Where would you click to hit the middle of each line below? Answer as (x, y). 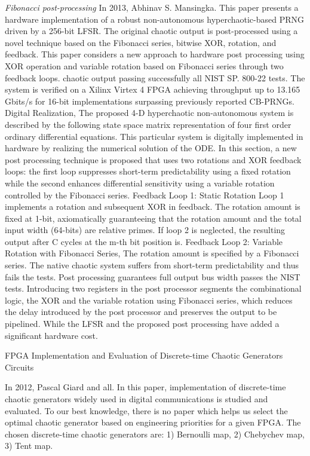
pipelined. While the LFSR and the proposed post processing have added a (142, 324)
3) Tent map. (29, 446)
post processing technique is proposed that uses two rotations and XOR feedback (153, 159)
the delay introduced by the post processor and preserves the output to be (141, 312)
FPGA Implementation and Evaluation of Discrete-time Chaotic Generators (144, 355)
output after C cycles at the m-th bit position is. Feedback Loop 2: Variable (144, 241)
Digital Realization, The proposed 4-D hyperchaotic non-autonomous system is (149, 113)
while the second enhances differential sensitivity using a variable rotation (140, 183)
